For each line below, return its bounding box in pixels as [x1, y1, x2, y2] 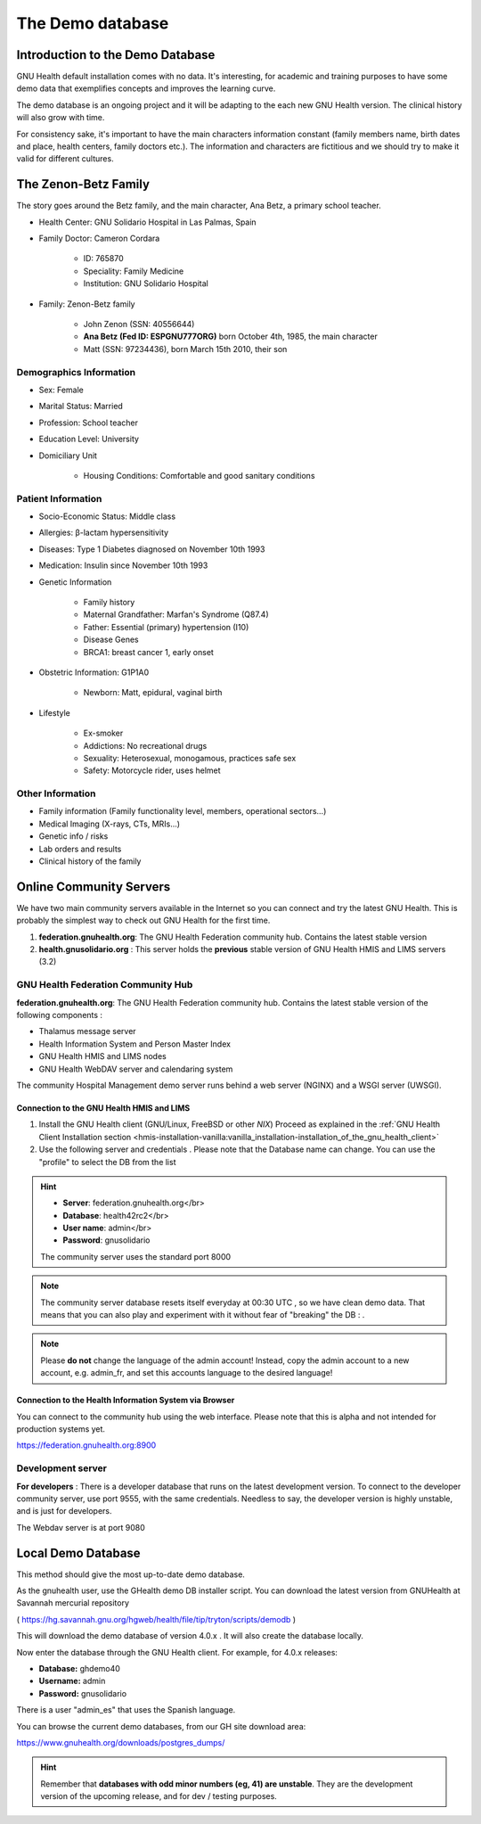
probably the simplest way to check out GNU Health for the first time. [16, 915, 271, 926]
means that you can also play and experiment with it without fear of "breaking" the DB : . [40, 1310, 365, 1320]
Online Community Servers [16, 879, 171, 894]
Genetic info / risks [38, 831, 109, 842]
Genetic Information [38, 576, 112, 587]
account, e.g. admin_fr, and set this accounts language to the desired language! [40, 1368, 333, 1378]
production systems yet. [16, 1424, 106, 1434]
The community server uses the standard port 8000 [40, 1251, 232, 1261]
